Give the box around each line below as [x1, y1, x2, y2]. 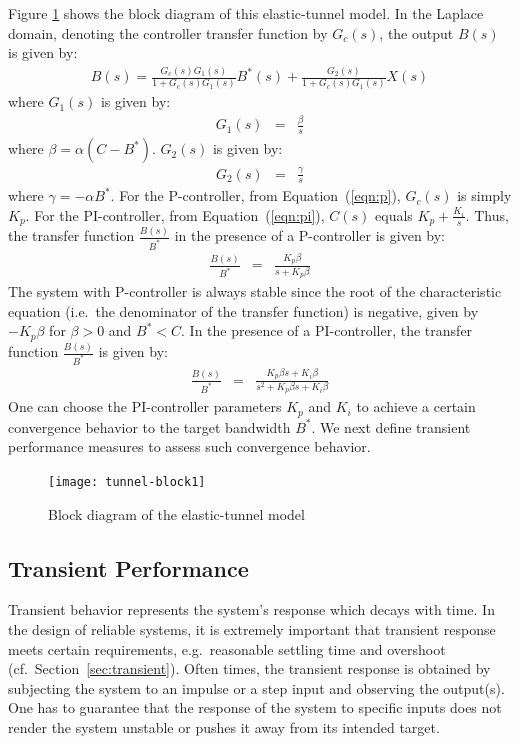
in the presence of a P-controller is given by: [174, 225, 446, 246]
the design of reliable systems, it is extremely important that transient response [8, 619, 496, 640]
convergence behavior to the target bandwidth [8, 416, 291, 437]
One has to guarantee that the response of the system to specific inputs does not [8, 697, 502, 718]
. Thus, [465, 204, 509, 225]
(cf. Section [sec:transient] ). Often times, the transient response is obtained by [8, 658, 491, 679]
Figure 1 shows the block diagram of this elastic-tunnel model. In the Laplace [8, 3, 484, 23]
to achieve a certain [356, 396, 476, 417]
